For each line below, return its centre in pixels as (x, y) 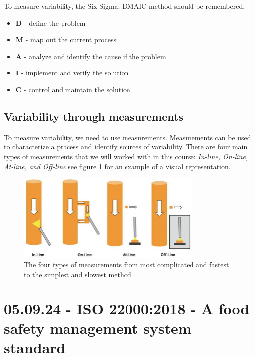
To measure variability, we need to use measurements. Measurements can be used (127, 137)
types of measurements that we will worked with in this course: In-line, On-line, (126, 156)
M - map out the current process (66, 39)
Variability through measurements (94, 116)
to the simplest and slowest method (78, 274)
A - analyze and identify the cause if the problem (91, 56)
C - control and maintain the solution (73, 89)
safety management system (98, 327)
